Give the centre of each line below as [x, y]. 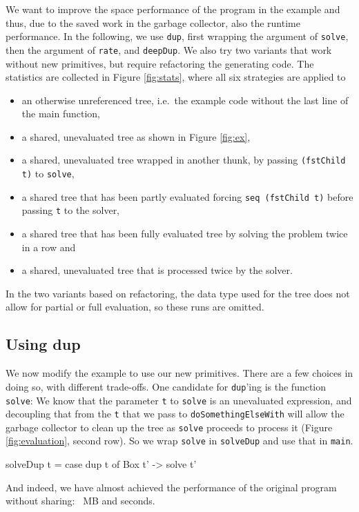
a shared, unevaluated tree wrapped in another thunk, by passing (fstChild [184, 160]
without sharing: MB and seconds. [80, 501]
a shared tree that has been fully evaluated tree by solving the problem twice [185, 234]
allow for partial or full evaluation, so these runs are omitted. [135, 307]
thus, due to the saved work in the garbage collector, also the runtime [153, 22]
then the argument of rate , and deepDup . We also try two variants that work [169, 49]
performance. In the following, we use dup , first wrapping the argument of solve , [177, 36]
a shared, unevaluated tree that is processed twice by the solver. [157, 270]
